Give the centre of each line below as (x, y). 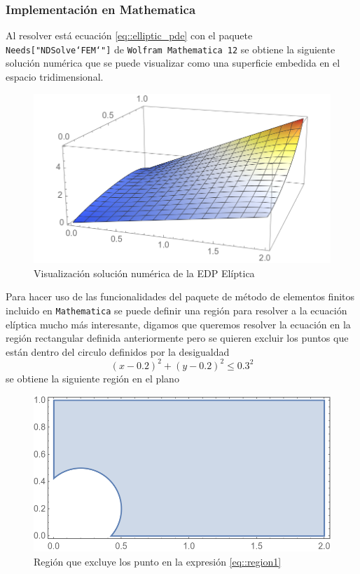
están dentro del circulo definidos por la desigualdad (118, 351)
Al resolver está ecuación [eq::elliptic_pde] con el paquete (129, 35)
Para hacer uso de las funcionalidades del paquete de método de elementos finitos (180, 296)
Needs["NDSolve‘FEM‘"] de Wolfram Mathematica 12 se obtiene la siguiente (171, 49)
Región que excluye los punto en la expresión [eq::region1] (158, 561)
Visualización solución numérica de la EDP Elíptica (144, 273)
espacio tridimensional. (55, 77)
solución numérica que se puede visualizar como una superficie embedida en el (173, 63)
